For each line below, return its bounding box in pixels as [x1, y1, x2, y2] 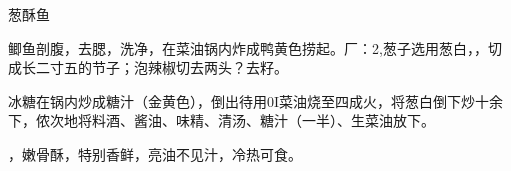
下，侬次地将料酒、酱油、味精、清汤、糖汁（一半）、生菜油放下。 [8, 110, 435, 131]
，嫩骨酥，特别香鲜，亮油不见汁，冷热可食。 [8, 143, 302, 164]
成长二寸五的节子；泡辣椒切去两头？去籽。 [8, 57, 288, 78]
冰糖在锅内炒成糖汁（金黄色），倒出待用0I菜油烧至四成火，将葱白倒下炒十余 [8, 90, 504, 111]
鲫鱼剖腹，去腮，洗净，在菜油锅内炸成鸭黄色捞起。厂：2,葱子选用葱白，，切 [8, 37, 502, 58]
